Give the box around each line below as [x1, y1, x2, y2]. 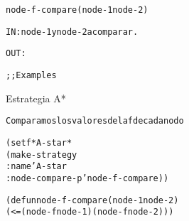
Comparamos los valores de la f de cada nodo [6, 116, 184, 126]
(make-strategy [6, 149, 77, 160]
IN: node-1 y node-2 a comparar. [6, 26, 139, 37]
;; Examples [6, 70, 57, 80]
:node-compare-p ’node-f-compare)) [6, 173, 169, 183]
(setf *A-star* [6, 137, 72, 148]
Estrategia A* [6, 90, 66, 105]
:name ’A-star [6, 161, 67, 172]
